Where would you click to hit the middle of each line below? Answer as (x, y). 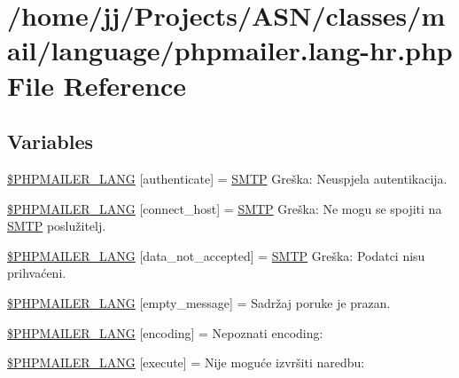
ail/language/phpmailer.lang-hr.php (230, 50)
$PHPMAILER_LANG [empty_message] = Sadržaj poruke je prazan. (199, 302)
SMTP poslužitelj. (57, 226)
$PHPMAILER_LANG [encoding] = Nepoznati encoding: (165, 332)
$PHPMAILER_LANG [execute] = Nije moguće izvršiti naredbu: (186, 362)
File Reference (97, 85)
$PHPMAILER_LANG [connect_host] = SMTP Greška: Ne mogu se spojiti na (225, 208)
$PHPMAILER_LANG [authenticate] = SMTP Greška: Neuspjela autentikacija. (227, 178)
